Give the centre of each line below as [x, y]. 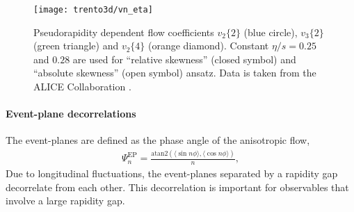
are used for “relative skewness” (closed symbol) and [184, 59]
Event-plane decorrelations [71, 114]
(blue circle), [271, 32]
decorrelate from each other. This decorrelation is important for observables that [177, 187]
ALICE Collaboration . [82, 87]
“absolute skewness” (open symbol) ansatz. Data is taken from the [175, 73]
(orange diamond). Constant [209, 46]
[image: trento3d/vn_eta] [93, 10]
